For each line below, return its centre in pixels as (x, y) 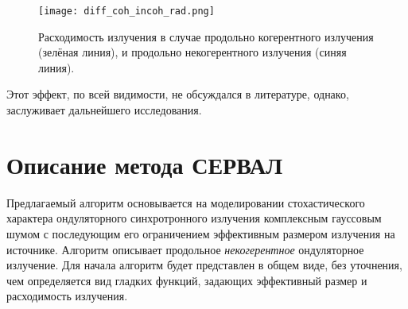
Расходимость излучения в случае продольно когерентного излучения (206, 36)
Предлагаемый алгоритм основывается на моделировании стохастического (186, 202)
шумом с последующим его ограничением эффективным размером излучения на (201, 233)
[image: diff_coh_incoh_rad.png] (126, 11)
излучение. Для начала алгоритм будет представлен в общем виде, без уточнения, (204, 265)
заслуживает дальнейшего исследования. (104, 110)
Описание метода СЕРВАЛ (145, 164)
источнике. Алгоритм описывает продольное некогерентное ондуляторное (185, 249)
